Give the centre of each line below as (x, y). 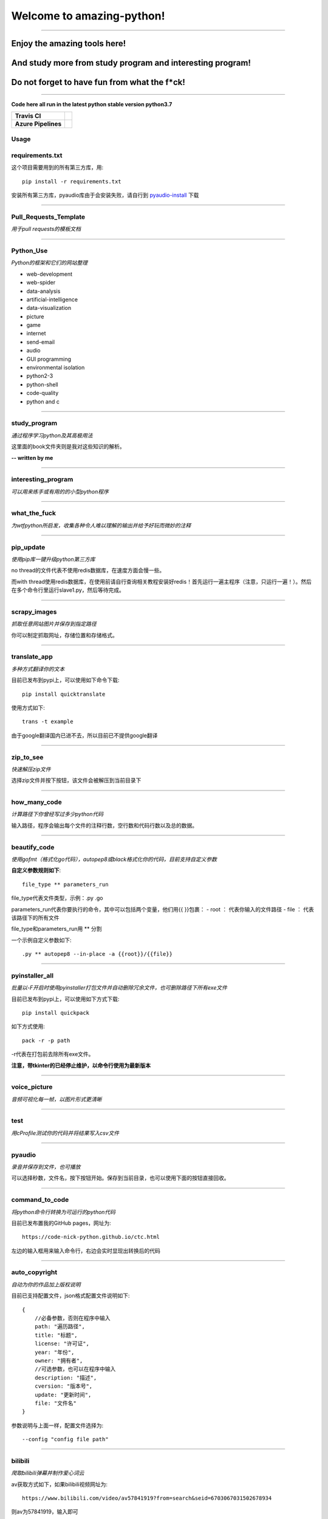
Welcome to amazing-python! (88, 16)
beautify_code (33, 847)
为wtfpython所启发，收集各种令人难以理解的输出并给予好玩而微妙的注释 (101, 525)
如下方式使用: (28, 1026)
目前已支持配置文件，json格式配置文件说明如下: (70, 1296)
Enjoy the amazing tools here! (69, 43)
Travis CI (28, 115)
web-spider (41, 283)
